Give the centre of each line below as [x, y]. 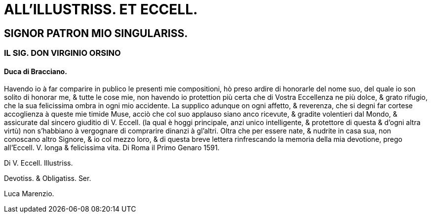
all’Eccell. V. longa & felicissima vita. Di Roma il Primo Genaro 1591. [112, 148]
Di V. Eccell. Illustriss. [39, 163]
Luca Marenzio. [29, 194]
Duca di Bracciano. [36, 71]
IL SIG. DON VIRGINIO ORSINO [62, 53]
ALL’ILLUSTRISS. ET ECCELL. [101, 9]
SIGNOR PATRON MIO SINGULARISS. [96, 33]
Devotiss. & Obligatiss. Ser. [48, 178]
